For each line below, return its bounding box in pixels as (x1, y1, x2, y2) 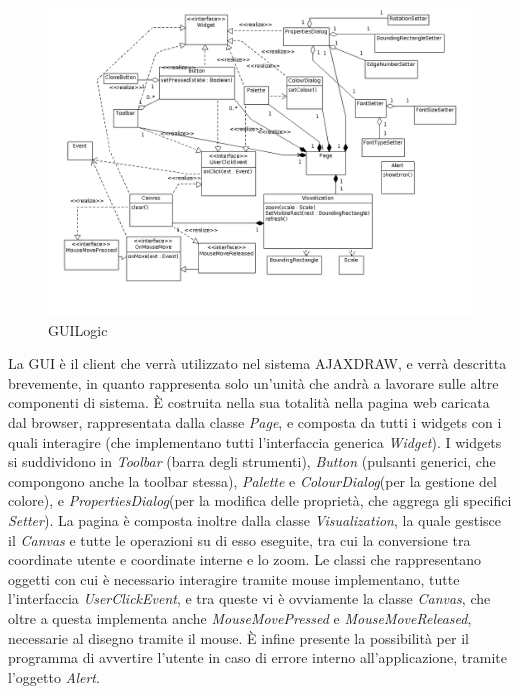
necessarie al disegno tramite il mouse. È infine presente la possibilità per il (8, 627, 469, 648)
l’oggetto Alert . (8, 666, 100, 687)
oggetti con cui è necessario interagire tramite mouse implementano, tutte (8, 568, 460, 589)
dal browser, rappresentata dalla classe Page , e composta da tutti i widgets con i (8, 412, 502, 433)
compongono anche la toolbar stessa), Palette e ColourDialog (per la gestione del (8, 470, 497, 491)
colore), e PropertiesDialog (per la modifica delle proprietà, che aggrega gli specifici (8, 490, 512, 511)
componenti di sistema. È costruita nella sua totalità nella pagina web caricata (8, 392, 490, 413)
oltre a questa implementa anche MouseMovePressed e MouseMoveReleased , (8, 607, 472, 628)
